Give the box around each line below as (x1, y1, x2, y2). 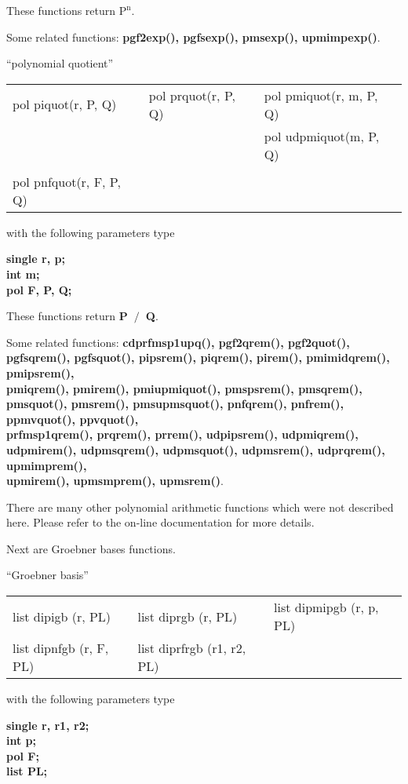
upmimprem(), (6, 457, 87, 473)
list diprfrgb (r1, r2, (137, 639, 246, 658)
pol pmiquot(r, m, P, (264, 86, 378, 104)
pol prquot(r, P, (148, 86, 235, 104)
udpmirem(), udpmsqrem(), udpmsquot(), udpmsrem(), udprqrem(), (6, 441, 385, 458)
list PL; (6, 763, 48, 779)
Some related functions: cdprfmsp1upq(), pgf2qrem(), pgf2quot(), (6, 334, 350, 350)
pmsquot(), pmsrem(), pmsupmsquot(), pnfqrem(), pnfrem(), (6, 396, 344, 412)
